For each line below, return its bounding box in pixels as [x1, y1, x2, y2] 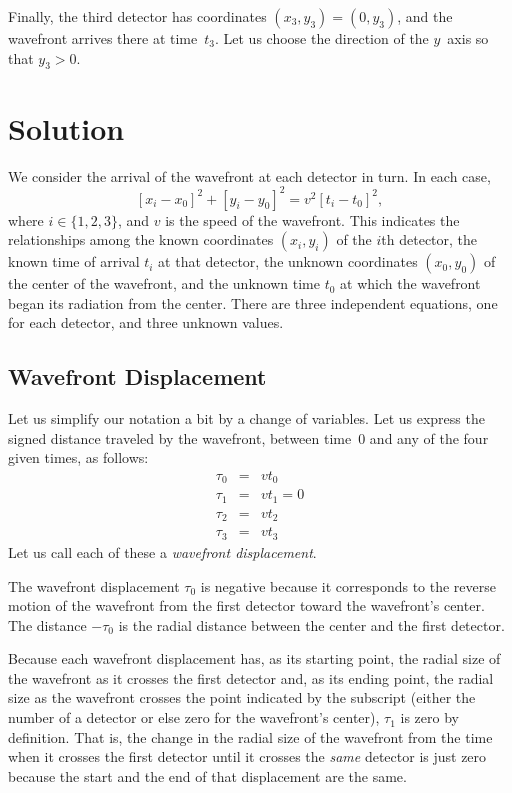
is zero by [400, 707, 459, 728]
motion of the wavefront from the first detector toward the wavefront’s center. [8, 595, 485, 616]
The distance [8, 614, 87, 635]
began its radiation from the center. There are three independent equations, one [8, 292, 498, 313]
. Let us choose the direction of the [214, 28, 429, 48]
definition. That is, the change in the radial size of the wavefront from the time [8, 726, 493, 747]
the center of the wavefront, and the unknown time [8, 273, 320, 294]
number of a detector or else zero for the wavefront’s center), [8, 707, 380, 728]
